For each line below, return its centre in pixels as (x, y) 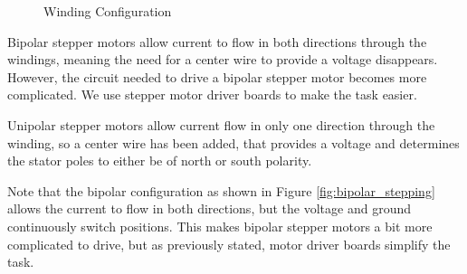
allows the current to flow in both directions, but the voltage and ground (210, 208)
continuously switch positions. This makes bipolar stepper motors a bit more (220, 226)
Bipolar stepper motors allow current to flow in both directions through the (217, 41)
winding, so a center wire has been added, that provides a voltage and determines (233, 142)
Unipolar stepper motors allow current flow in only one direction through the (221, 124)
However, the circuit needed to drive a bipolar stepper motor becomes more (217, 76)
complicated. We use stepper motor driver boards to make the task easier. (212, 94)
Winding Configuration (108, 11)
